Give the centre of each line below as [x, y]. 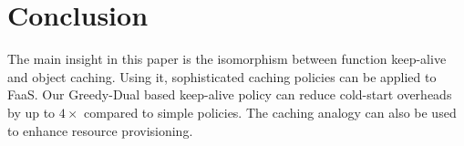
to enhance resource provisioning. [100, 130]
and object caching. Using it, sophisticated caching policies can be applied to [222, 76]
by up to [31, 112]
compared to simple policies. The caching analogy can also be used [270, 112]
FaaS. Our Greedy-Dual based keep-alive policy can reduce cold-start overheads [230, 94]
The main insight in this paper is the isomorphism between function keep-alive [227, 59]
